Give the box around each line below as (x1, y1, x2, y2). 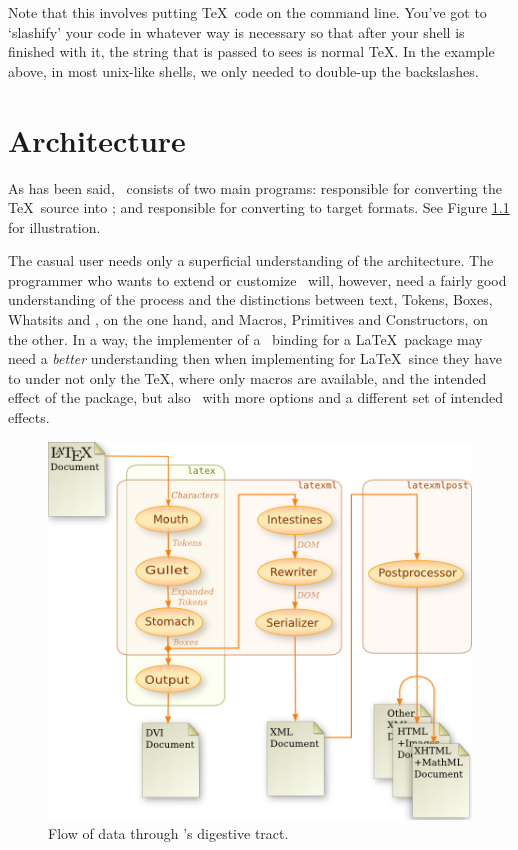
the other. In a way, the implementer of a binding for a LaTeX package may (8, 328, 483, 349)
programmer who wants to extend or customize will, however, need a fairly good (8, 269, 507, 290)
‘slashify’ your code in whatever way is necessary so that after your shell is (8, 21, 465, 42)
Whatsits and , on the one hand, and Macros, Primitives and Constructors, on (8, 309, 488, 330)
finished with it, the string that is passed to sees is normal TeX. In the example (8, 41, 495, 62)
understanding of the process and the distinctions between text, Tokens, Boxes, (8, 289, 493, 310)
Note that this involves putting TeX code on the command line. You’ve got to (8, 2, 487, 22)
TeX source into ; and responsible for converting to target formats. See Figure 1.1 (8, 197, 510, 218)
